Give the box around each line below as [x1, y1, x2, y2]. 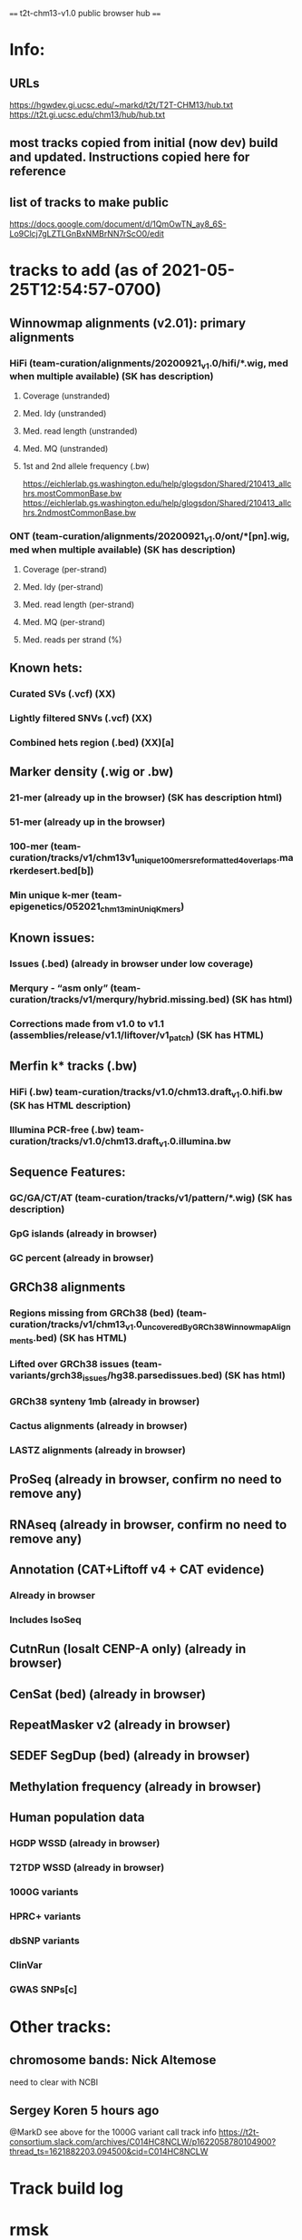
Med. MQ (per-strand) [22, 616, 106, 627]
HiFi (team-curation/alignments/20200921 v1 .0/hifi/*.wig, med [9, 357, 288, 371]
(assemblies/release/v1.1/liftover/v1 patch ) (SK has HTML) [9, 1029, 265, 1043]
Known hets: [9, 660, 83, 676]
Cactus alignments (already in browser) [9, 1419, 188, 1432]
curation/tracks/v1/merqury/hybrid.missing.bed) [9, 993, 230, 1005]
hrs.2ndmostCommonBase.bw [22, 507, 136, 518]
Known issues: [9, 930, 95, 946]
